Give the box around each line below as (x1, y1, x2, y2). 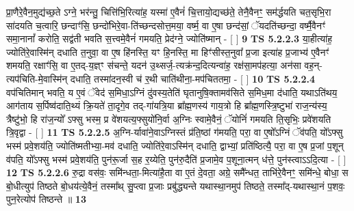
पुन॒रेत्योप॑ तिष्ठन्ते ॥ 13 (6, 192, 86, 206)
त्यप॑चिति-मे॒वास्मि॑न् (6, 71, 68, 85)
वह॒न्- (304, 58, 323, 72)
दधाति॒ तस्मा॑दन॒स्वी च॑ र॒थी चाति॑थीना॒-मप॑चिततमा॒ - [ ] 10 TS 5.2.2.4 (70, 71, 315, 85)
